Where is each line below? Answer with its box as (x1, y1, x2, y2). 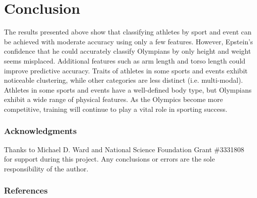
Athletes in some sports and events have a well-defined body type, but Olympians (4, 84, 252, 95)
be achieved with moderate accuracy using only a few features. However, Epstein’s (4, 36, 253, 46)
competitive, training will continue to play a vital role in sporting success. (4, 103, 227, 114)
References (4, 184, 48, 197)
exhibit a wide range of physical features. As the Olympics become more (4, 94, 223, 104)
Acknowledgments (4, 125, 77, 137)
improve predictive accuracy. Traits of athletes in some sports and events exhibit (4, 65, 248, 75)
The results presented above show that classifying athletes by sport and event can (4, 27, 252, 37)
